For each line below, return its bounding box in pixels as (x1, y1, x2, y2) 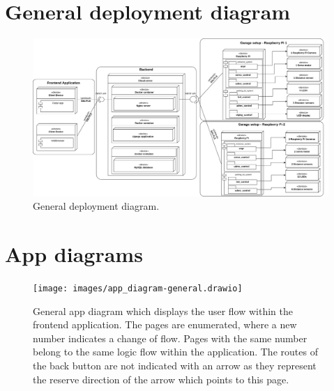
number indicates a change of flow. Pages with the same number (33, 330, 308, 345)
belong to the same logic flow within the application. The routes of (33, 344, 318, 359)
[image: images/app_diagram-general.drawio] (33, 283, 243, 293)
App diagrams (5, 239, 143, 268)
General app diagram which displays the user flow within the (33, 303, 294, 318)
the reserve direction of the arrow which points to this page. (33, 371, 289, 386)
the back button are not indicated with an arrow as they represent (33, 358, 317, 372)
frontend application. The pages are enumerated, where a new (33, 317, 297, 332)
